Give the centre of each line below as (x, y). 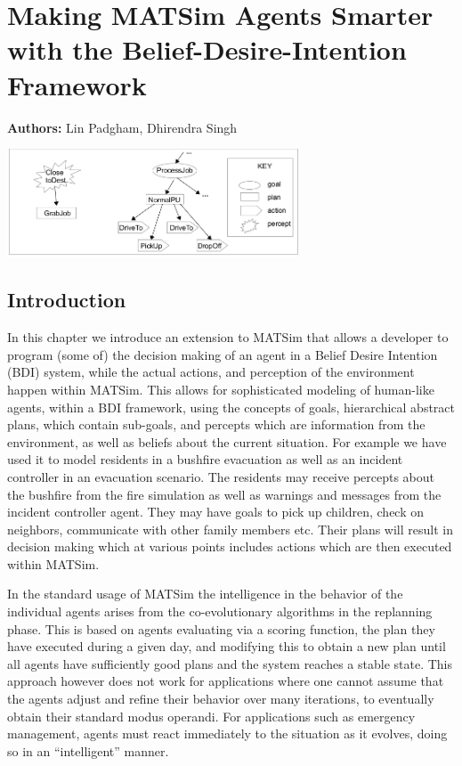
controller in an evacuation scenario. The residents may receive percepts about (221, 476)
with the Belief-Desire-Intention (207, 49)
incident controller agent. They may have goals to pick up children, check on (216, 512)
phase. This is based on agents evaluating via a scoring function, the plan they (221, 628)
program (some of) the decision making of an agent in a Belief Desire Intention (223, 354)
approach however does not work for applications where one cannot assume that (226, 681)
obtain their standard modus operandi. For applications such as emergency (211, 716)
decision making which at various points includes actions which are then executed (230, 546)
